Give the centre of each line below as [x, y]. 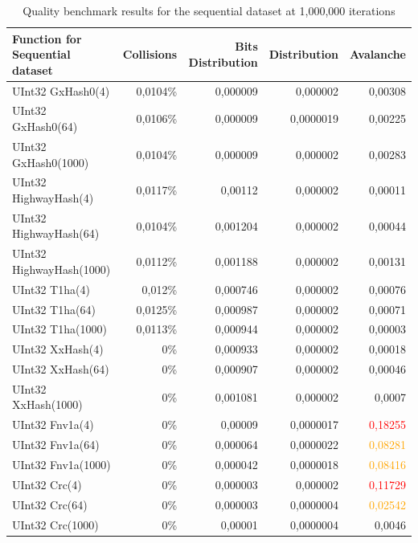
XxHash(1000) [47, 404]
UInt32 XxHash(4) [58, 349]
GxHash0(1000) [51, 162]
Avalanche [377, 54]
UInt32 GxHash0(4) [61, 90]
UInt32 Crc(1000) [55, 524]
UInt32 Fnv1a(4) [53, 425]
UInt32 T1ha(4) [51, 289]
